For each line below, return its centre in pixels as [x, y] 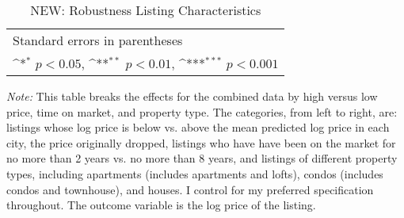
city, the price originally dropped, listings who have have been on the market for [201, 142]
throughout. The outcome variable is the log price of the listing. [161, 205]
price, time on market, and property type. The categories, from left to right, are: [202, 111]
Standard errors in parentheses [98, 40]
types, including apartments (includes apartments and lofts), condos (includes [195, 173]
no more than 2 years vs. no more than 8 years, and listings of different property [202, 158]
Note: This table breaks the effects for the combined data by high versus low [192, 96]
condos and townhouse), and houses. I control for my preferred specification [190, 189]
